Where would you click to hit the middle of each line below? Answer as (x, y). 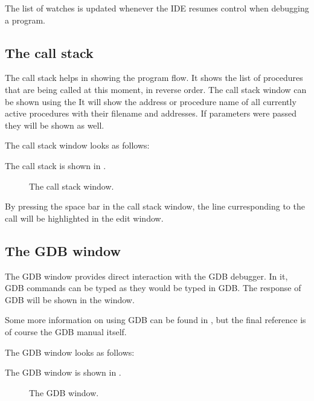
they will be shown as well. (55, 125)
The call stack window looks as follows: (77, 145)
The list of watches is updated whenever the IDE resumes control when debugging (157, 8)
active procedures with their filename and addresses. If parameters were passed (151, 113)
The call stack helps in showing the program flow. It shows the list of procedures (154, 78)
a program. (25, 20)
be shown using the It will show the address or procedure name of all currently (151, 101)
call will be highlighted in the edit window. (84, 218)
